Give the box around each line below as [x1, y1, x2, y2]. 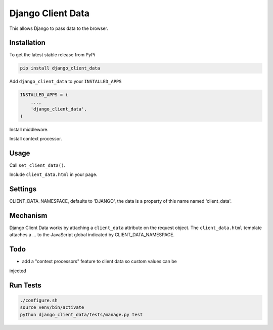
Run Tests [9, 281, 41, 289]
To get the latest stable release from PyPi [9, 52, 96, 58]
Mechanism [9, 211, 48, 220]
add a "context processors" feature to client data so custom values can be [22, 259, 177, 265]
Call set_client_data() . [9, 162, 66, 168]
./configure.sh [20, 297, 58, 303]
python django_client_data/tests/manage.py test [20, 312, 143, 317]
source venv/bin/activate [20, 305, 84, 310]
